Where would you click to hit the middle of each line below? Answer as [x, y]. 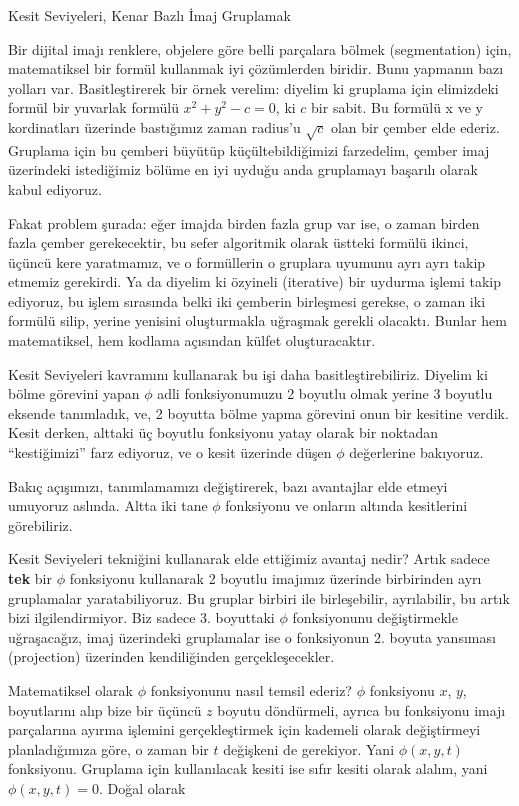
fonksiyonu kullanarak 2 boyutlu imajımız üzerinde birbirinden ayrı [275, 578]
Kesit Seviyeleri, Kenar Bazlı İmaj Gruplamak [149, 15]
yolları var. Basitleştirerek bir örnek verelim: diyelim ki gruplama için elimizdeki [253, 87]
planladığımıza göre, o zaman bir [108, 748]
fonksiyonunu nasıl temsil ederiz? [251, 689]
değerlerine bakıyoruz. [416, 452]
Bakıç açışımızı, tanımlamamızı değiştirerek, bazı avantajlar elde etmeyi [228, 485]
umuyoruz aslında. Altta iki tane [108, 505]
